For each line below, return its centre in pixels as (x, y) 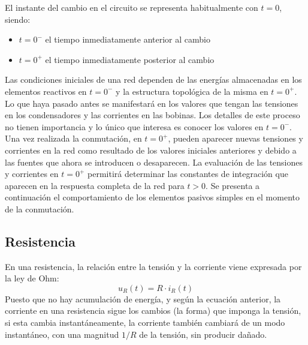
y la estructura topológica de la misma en (192, 91)
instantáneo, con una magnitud (62, 334)
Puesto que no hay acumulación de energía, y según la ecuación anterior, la (143, 298)
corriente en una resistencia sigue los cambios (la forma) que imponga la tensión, (153, 310)
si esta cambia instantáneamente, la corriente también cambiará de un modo (145, 322)
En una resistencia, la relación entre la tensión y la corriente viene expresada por (153, 266)
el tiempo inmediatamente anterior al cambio (128, 39)
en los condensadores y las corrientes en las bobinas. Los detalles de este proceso (153, 115)
